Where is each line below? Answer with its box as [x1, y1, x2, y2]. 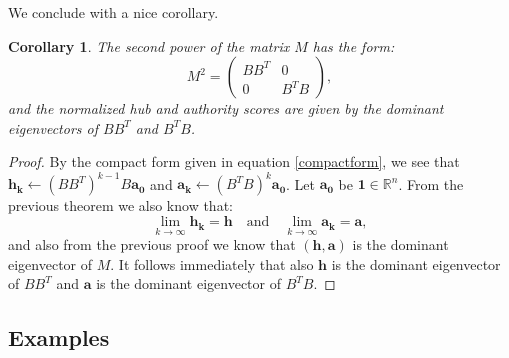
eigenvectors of [8, 117, 98, 138]
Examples [8, 322, 110, 353]
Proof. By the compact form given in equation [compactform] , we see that [8, 151, 460, 172]
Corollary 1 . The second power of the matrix [8, 35, 290, 56]
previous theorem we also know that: [8, 195, 233, 216]
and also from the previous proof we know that [8, 234, 296, 255]
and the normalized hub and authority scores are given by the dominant [8, 98, 444, 119]
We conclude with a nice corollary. [8, 2, 219, 22]
